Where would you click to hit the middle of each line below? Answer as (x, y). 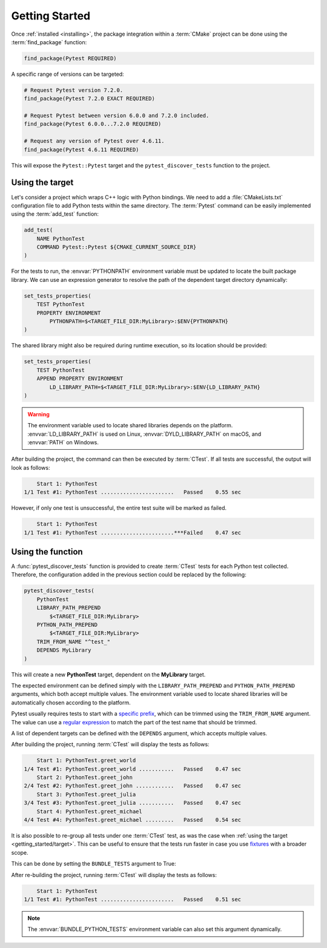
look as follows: (31, 467)
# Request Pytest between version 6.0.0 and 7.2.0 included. (117, 116)
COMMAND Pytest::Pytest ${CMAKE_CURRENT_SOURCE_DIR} (117, 247)
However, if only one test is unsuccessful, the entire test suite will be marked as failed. (119, 508)
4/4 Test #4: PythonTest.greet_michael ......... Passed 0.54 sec (133, 820)
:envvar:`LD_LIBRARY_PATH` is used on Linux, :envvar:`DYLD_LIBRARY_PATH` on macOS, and (144, 434)
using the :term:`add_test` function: (55, 214)
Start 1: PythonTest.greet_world (86, 760)
